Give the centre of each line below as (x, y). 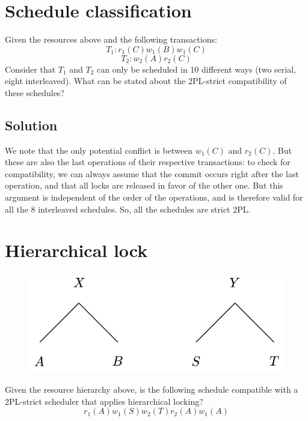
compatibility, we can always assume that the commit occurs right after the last (152, 173)
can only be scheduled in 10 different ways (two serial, (196, 69)
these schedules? (35, 92)
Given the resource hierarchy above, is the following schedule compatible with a (152, 389)
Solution (31, 125)
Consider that (30, 69)
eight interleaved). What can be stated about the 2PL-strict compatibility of (146, 81)
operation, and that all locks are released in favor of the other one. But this (144, 185)
